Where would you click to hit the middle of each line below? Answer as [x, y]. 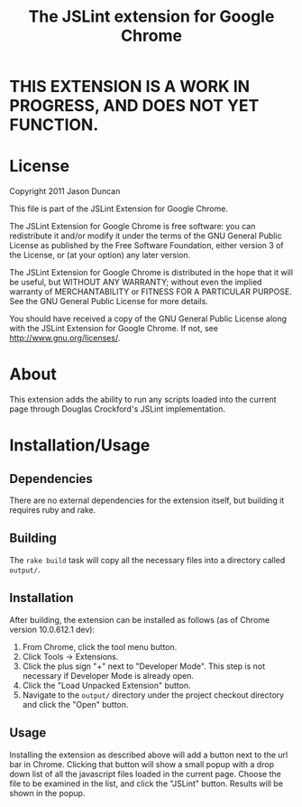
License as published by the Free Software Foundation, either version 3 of [146, 246]
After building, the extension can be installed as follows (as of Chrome [140, 619]
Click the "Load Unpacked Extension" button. [106, 685]
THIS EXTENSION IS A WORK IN [130, 87]
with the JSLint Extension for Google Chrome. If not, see [114, 329]
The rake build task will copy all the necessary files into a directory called [147, 560]
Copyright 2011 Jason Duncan [65, 191]
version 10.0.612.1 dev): [52, 629]
